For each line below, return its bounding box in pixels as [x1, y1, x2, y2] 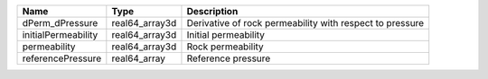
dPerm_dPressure [22, 17, 99, 29]
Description [186, 5, 239, 17]
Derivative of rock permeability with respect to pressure [186, 17, 425, 29]
